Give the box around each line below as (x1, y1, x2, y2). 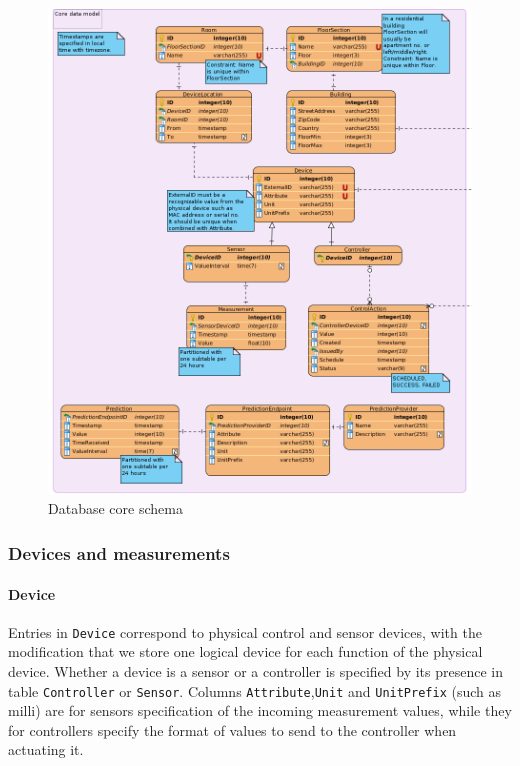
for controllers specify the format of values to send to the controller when (8, 719, 457, 740)
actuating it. (8, 739, 84, 760)
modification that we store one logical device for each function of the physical (8, 641, 483, 662)
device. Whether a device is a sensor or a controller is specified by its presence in (8, 660, 503, 681)
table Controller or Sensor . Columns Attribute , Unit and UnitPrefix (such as (8, 680, 502, 701)
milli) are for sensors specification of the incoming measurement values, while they (8, 700, 512, 721)
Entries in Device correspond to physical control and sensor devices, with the (8, 621, 482, 642)
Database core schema (48, 498, 183, 519)
